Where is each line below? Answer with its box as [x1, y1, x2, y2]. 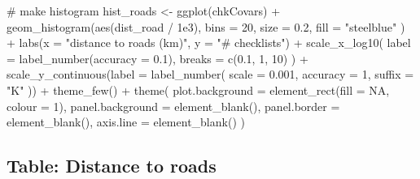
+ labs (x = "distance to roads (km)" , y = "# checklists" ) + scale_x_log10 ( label [7, 34, 411, 51]
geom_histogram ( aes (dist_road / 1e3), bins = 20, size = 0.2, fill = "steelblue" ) [7, 18, 405, 35]
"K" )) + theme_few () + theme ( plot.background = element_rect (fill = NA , [7, 81, 390, 98]
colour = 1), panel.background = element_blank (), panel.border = [7, 97, 340, 114]
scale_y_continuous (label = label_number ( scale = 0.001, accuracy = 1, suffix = [7, 66, 414, 83]
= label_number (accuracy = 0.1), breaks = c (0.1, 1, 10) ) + [7, 49, 308, 66]
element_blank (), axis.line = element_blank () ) [7, 113, 245, 130]
